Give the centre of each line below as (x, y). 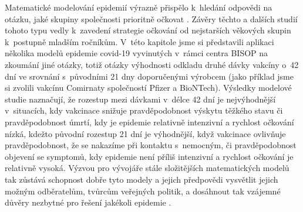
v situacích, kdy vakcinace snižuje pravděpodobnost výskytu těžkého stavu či (144, 110)
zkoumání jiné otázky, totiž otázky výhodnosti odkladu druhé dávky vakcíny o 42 (152, 64)
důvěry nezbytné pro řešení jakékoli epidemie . (88, 202)
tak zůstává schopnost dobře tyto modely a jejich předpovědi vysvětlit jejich (142, 179)
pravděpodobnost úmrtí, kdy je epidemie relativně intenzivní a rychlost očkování (149, 122)
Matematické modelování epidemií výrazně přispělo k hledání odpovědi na (139, 7)
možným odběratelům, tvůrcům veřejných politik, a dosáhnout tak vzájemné (143, 191)
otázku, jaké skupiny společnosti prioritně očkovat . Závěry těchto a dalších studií (151, 18)
